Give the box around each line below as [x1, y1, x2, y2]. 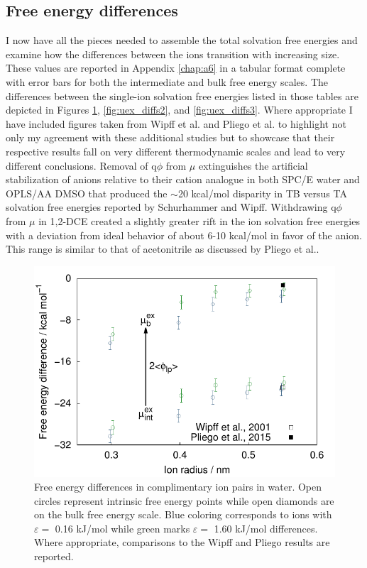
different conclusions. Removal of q [6, 158, 157, 173]
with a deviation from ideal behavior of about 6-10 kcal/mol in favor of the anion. [6, 227, 362, 242]
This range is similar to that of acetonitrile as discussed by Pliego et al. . [6, 241, 319, 256]
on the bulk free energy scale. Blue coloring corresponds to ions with [34, 507, 332, 522]
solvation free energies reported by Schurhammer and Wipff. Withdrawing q [6, 200, 336, 214]
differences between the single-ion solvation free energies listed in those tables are [6, 88, 358, 103]
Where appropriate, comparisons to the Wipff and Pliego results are [34, 535, 330, 550]
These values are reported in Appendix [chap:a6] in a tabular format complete [6, 60, 346, 75]
